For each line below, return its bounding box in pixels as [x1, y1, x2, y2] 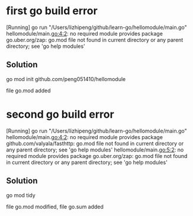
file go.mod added [6, 87, 51, 94]
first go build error [6, 4, 98, 18]
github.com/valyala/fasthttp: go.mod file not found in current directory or [6, 140, 184, 147]
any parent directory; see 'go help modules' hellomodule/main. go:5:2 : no [6, 146, 184, 153]
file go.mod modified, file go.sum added [6, 203, 104, 210]
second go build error [6, 108, 114, 121]
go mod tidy [6, 191, 36, 199]
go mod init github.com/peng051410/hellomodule [6, 75, 126, 82]
